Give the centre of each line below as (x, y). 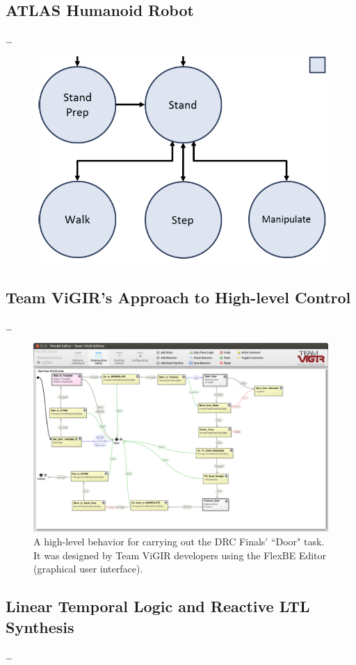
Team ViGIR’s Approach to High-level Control (178, 297)
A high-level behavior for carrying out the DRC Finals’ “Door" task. (179, 542)
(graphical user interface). (88, 569)
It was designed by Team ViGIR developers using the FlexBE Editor (180, 555)
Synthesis (40, 626)
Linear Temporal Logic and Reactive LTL (158, 606)
